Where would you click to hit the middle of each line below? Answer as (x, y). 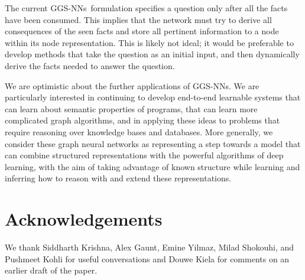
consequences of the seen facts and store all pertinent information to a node (142, 31)
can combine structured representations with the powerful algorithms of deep (144, 155)
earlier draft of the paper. (51, 270)
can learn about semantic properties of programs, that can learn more (131, 108)
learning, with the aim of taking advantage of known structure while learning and (152, 166)
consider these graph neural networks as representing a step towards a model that (153, 143)
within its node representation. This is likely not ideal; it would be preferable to (149, 42)
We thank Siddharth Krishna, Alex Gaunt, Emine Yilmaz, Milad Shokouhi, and (150, 247)
